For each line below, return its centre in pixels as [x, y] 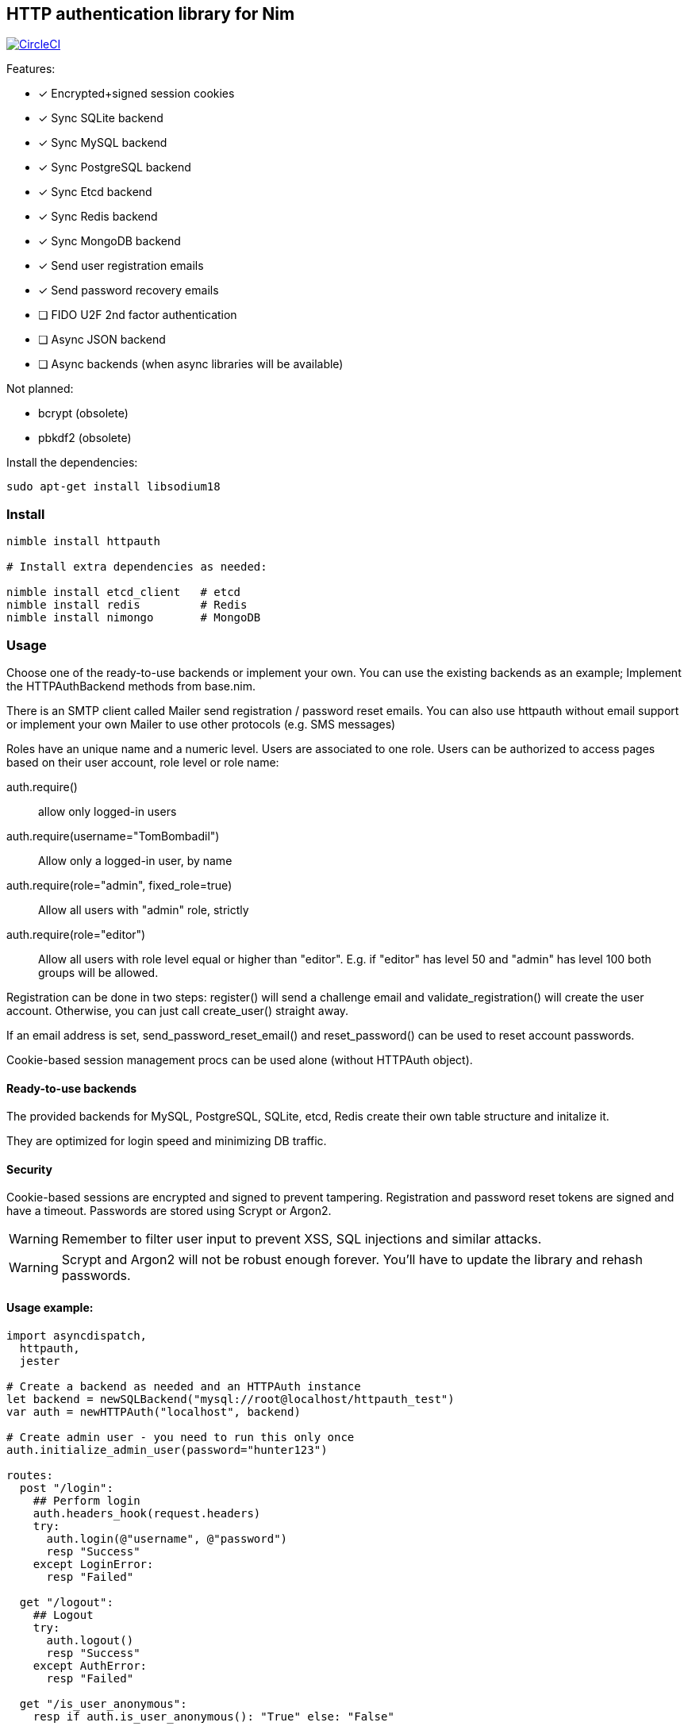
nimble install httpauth [83, 542]
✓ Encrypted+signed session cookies [136, 94]
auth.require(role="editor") [76, 934]
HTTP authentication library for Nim [151, 14]
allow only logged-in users [108, 811]
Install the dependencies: [72, 463]
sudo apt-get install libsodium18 [113, 487]
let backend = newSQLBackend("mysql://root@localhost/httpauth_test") [231, 1399]
